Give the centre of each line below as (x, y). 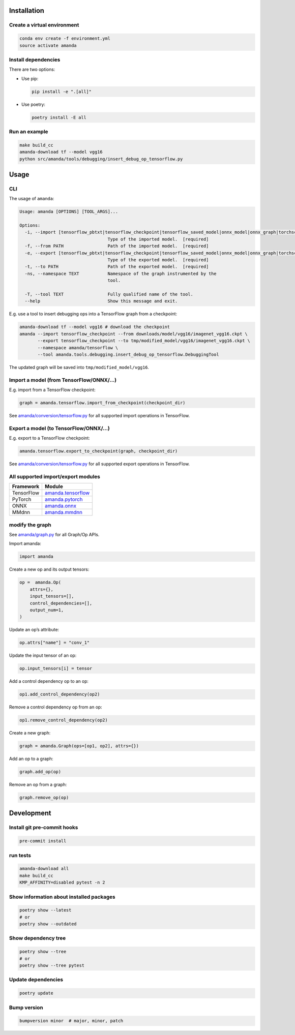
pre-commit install (43, 841)
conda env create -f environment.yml (65, 39)
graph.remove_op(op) (44, 798)
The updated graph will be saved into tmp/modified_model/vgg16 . (79, 367)
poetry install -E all (59, 117)
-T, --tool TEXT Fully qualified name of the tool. (109, 294)
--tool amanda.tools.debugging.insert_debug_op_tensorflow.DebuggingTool (128, 354)
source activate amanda (48, 45)
